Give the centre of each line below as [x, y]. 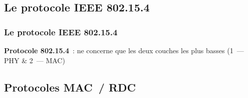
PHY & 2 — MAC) [35, 60]
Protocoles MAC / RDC [70, 87]
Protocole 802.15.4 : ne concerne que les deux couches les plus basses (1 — [124, 50]
